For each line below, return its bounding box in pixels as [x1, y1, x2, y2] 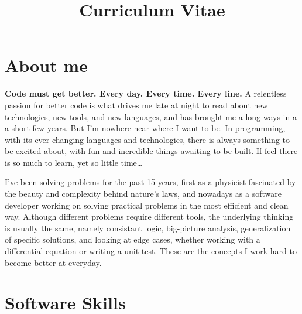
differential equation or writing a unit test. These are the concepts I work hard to [5, 245, 297, 257]
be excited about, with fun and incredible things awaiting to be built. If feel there [5, 145, 298, 157]
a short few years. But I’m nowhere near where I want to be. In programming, [5, 122, 286, 134]
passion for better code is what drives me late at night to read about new [5, 98, 268, 111]
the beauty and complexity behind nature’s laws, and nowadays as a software [5, 187, 282, 200]
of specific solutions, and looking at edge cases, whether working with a [5, 233, 260, 245]
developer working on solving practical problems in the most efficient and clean [5, 199, 289, 211]
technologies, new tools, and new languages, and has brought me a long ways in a [5, 110, 297, 122]
